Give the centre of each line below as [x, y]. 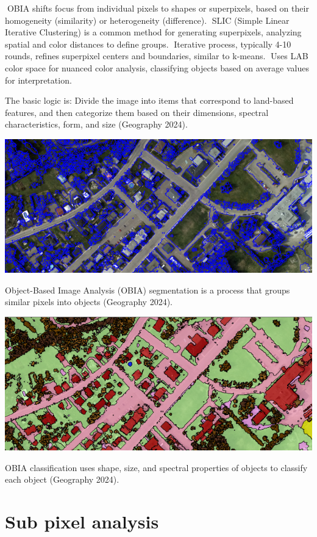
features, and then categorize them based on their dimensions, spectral [137, 112]
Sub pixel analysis [82, 521]
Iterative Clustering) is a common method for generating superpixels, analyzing [153, 32]
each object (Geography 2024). [62, 479]
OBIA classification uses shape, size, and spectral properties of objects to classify [156, 467]
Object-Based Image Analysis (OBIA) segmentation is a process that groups [148, 290]
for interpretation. [38, 80]
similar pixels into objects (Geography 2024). [89, 302]
